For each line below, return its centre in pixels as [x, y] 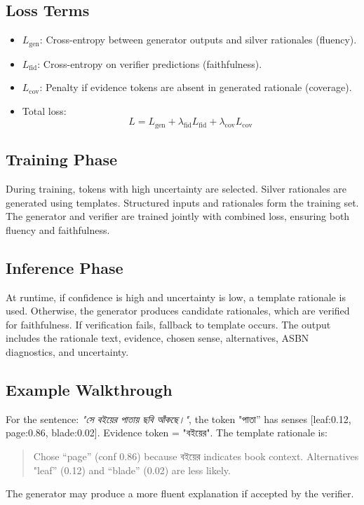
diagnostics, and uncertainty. [67, 352]
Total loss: [44, 110]
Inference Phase [65, 267]
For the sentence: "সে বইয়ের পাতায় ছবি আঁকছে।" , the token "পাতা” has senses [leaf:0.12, [178, 418]
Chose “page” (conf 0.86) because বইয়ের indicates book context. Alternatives [196, 456]
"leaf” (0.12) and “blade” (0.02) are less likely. [132, 470]
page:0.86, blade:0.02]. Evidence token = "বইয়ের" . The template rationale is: [167, 433]
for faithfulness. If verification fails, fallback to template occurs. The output [168, 324]
